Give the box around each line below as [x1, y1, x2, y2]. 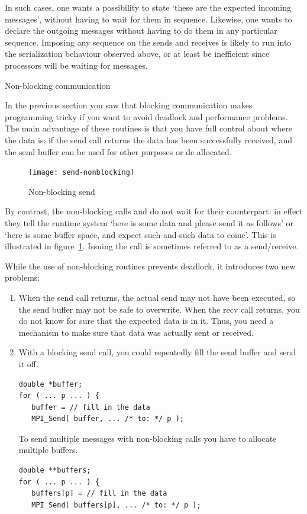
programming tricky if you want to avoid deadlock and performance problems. [5, 110, 288, 123]
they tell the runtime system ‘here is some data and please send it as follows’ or [5, 216, 293, 229]
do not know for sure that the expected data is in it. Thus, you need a [18, 314, 274, 327]
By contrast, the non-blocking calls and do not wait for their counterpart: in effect [5, 205, 303, 217]
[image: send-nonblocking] [28, 168, 134, 177]
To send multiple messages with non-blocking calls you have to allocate [18, 432, 277, 444]
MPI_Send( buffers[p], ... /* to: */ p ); [31, 500, 201, 509]
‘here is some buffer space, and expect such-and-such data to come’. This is [5, 228, 276, 240]
